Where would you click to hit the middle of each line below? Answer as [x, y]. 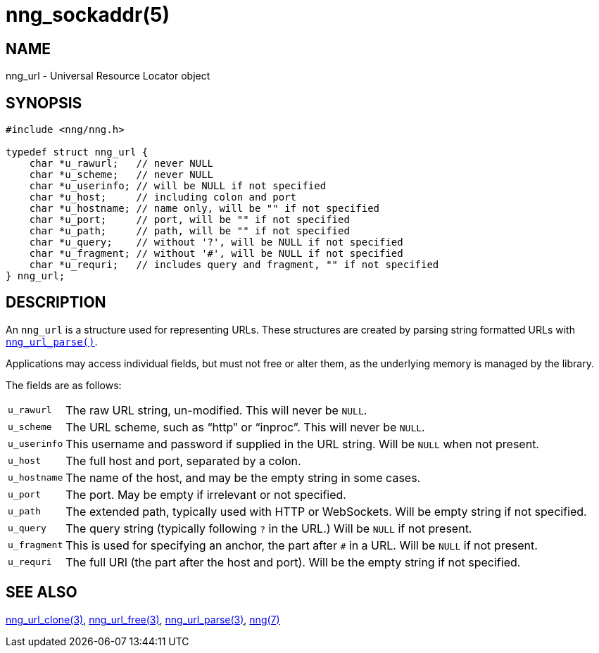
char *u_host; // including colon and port [163, 197]
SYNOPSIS [44, 103]
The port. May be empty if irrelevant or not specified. [206, 494]
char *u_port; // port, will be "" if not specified [189, 220]
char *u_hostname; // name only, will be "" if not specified [204, 209]
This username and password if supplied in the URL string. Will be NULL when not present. [302, 444]
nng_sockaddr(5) [88, 15]
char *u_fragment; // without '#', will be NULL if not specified [216, 254]
